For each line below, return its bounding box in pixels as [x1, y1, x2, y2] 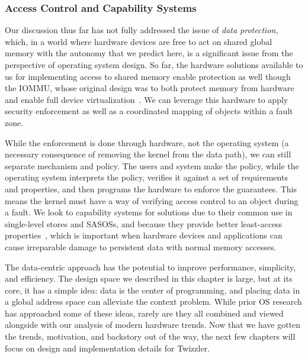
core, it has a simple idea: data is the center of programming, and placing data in [5, 283, 300, 296]
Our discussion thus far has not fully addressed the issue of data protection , [5, 24, 278, 36]
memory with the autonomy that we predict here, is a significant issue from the [5, 47, 293, 59]
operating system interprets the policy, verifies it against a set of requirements [5, 171, 288, 183]
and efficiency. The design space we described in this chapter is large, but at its [5, 272, 293, 285]
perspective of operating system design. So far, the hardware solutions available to [5, 59, 303, 70]
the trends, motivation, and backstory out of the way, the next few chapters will [5, 330, 296, 343]
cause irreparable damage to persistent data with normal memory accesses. [5, 240, 277, 253]
